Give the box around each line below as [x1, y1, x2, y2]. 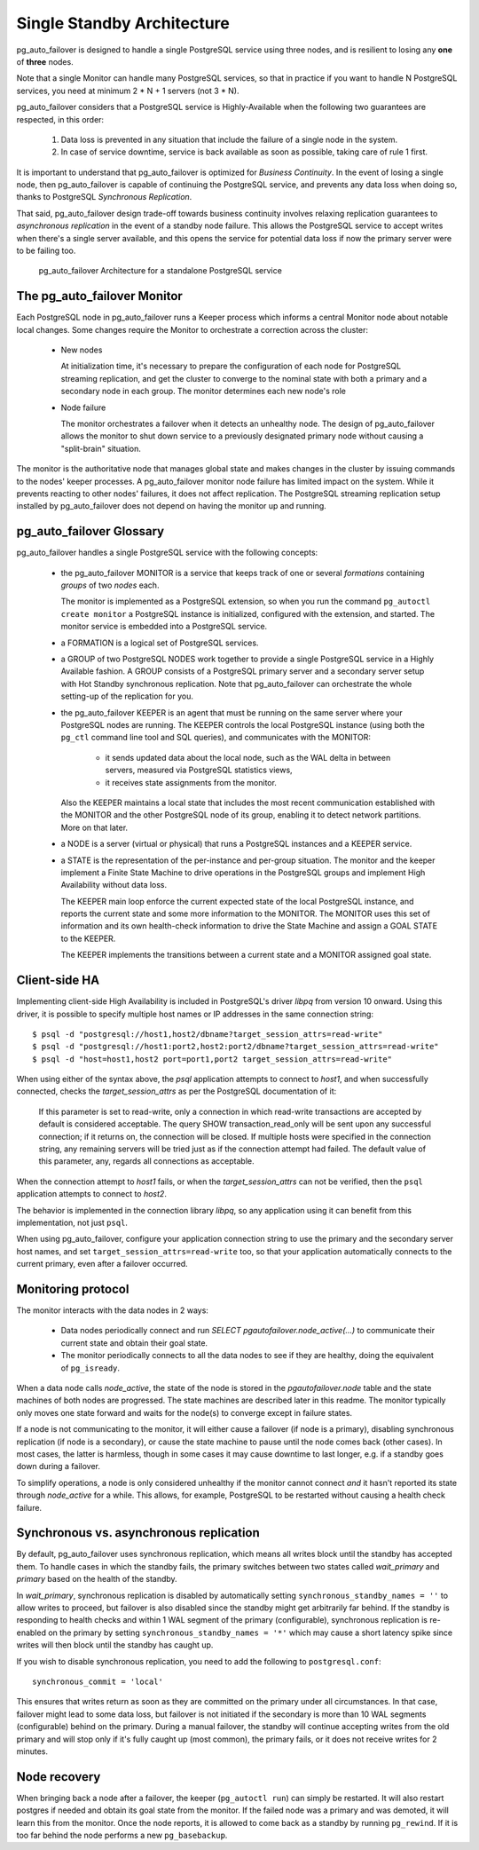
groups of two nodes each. [60, 580, 160, 590]
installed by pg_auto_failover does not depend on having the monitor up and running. [16, 501, 327, 511]
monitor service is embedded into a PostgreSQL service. [60, 621, 268, 632]
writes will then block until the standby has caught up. [16, 1640, 214, 1650]
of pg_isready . [60, 1363, 120, 1373]
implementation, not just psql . [16, 1217, 129, 1228]
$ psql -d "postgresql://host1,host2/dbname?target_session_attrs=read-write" [32, 1029, 383, 1039]
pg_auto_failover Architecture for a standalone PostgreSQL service [38, 265, 283, 276]
